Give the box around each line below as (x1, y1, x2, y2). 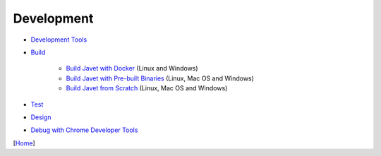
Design (30, 113, 52, 121)
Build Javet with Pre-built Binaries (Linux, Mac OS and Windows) (66, 74, 254, 83)
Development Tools (30, 35, 87, 44)
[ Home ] (13, 138, 35, 148)
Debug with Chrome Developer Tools (30, 126, 138, 134)
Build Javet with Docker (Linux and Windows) (66, 64, 198, 73)
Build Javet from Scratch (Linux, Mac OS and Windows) (66, 84, 228, 92)
